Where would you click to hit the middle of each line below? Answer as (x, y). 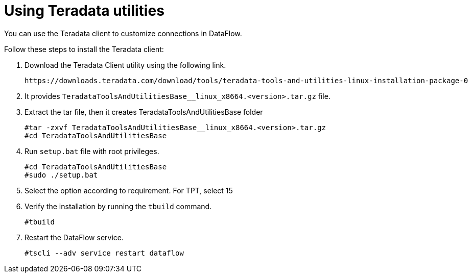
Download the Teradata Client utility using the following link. (125, 65)
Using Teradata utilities (84, 11)
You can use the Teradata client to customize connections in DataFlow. (123, 33)
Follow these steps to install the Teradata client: (84, 49)
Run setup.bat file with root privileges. (92, 151)
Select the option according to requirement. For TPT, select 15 (129, 190)
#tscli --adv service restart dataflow (104, 253)
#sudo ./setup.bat (61, 175)
